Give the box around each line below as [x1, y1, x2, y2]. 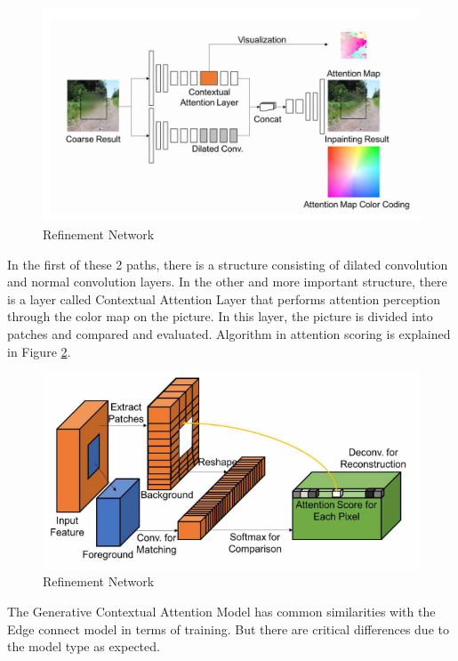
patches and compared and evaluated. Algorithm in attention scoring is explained [7, 325, 451, 343]
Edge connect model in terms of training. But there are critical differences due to [7, 619, 449, 638]
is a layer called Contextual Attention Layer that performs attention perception [7, 289, 441, 308]
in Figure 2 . [7, 342, 71, 360]
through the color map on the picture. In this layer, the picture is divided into [7, 307, 433, 326]
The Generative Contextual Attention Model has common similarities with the [7, 601, 436, 620]
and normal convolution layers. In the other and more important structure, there [7, 272, 447, 291]
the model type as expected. [7, 637, 160, 656]
